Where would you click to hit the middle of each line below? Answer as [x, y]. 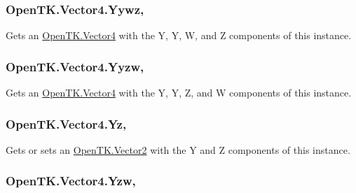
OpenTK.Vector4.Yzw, [71, 181]
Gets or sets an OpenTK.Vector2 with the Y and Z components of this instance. [178, 149]
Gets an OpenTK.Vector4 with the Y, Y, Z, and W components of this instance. [179, 93]
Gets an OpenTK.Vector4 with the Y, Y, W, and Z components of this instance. [179, 35]
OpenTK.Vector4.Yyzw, [75, 66]
